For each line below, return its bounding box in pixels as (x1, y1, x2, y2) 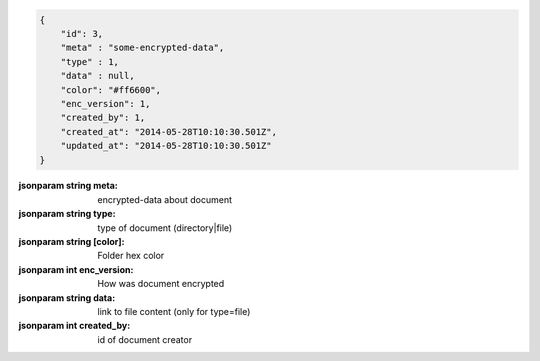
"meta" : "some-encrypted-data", (60, 42, 225, 54)
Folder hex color (97, 250, 165, 262)
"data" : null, (60, 70, 135, 82)
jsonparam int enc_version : (18, 263, 134, 275)
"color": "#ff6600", (60, 84, 162, 95)
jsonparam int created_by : (18, 320, 131, 332)
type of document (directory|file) (97, 221, 233, 234)
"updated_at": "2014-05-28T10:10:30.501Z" (60, 140, 272, 152)
